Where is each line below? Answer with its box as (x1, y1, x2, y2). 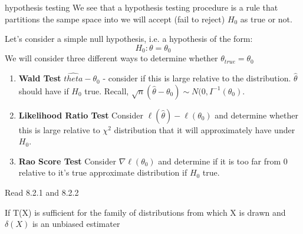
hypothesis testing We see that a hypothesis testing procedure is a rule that (5, 1, 278, 13)
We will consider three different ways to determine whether (5, 52, 218, 64)
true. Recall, (84, 84, 129, 97)
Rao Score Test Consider (18, 154, 116, 167)
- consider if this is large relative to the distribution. (103, 72, 291, 84)
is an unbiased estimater (32, 217, 120, 230)
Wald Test (18, 72, 61, 84)
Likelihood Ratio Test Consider (18, 108, 143, 121)
